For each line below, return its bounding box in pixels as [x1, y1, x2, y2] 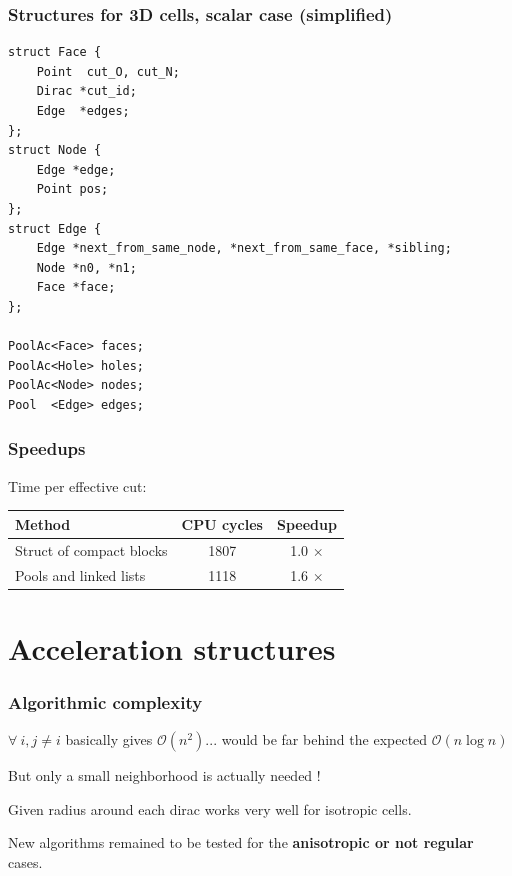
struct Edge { [8, 221, 102, 236]
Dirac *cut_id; [36, 84, 137, 99]
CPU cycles [181, 513, 263, 534]
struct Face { [8, 45, 102, 60]
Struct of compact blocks [15, 539, 168, 560]
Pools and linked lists [15, 564, 146, 585]
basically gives [65, 729, 153, 750]
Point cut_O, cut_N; [36, 64, 180, 79]
